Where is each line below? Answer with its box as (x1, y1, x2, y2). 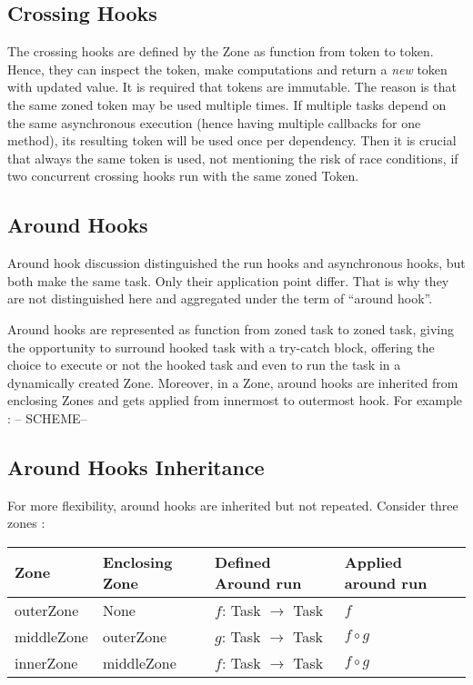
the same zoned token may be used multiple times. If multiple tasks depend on (7, 94, 447, 114)
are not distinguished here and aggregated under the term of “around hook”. (7, 289, 433, 308)
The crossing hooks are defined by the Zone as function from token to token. (7, 42, 434, 61)
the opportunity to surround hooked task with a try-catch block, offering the (7, 337, 435, 356)
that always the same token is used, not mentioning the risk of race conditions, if (7, 148, 458, 167)
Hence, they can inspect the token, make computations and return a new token (7, 59, 448, 78)
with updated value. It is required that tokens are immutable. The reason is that (7, 77, 457, 96)
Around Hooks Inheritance (7, 452, 265, 481)
